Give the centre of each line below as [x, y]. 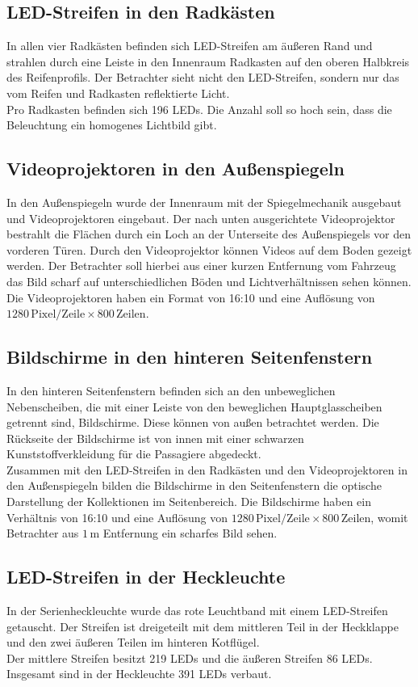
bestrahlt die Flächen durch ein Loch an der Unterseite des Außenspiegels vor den [209, 234]
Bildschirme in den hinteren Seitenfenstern [190, 357]
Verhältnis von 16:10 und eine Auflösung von [117, 517]
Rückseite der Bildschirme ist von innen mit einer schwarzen [155, 438]
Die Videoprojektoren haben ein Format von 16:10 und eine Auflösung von [191, 297]
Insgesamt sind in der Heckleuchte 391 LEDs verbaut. [139, 674]
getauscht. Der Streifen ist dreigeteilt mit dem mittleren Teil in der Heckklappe [203, 626]
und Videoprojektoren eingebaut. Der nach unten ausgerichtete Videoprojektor [201, 218]
